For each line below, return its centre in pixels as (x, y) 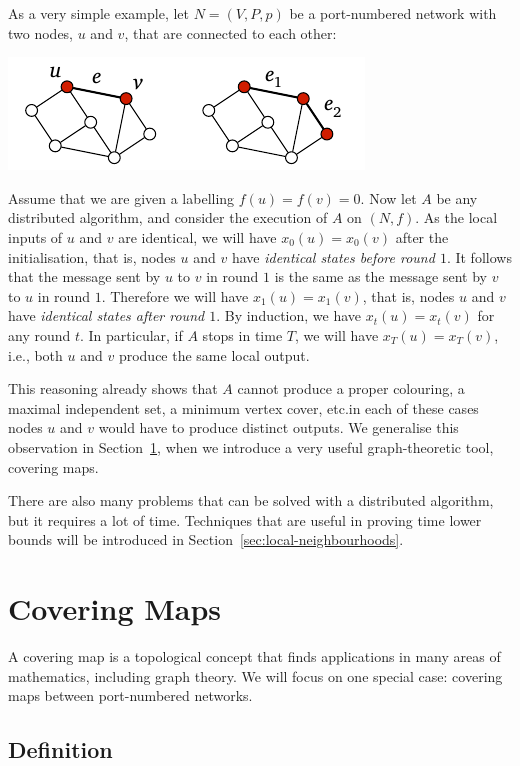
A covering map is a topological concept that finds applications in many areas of (254, 656)
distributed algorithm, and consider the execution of (168, 217)
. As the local (456, 217)
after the (422, 236)
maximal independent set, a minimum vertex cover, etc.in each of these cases (243, 407)
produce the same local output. (214, 354)
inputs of (35, 236)
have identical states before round (333, 256)
